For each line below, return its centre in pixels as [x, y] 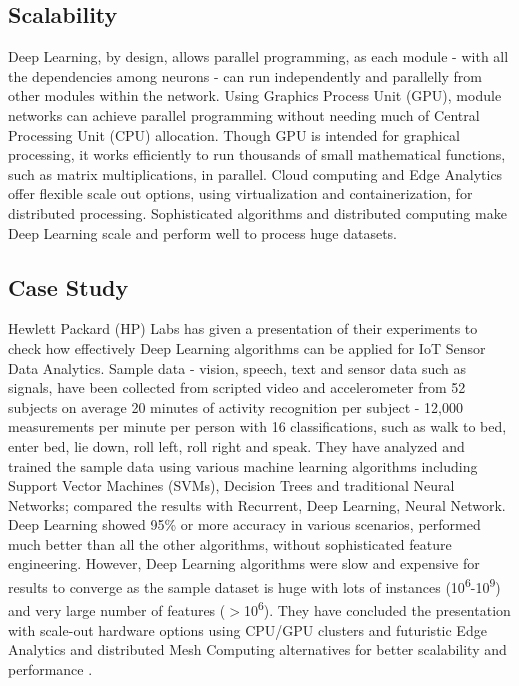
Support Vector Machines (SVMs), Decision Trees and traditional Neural [231, 485]
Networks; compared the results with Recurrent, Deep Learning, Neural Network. [257, 504]
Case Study [68, 286]
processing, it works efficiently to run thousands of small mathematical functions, [257, 154]
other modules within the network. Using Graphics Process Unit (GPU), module [255, 95]
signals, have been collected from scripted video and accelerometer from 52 [237, 387]
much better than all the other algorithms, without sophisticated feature [230, 543]
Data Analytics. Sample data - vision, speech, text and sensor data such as [237, 367]
